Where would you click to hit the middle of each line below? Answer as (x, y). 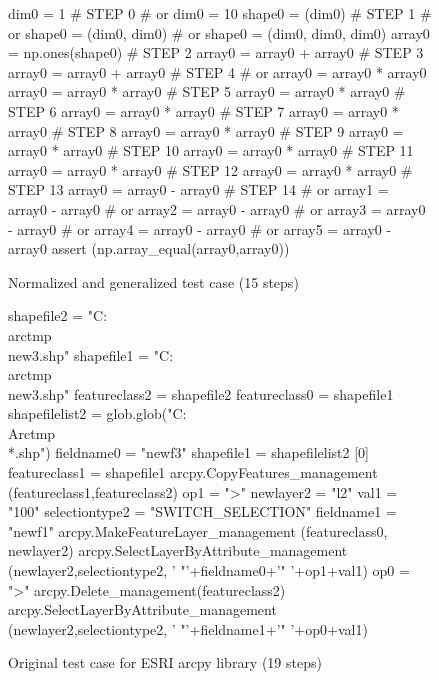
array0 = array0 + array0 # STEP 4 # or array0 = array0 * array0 (217, 71)
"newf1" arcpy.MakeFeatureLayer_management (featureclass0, (198, 530)
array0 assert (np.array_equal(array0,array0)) (149, 248)
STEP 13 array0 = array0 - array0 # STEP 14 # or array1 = (198, 189)
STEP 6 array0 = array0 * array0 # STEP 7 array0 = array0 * (203, 110)
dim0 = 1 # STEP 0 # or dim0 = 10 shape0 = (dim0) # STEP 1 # (220, 13)
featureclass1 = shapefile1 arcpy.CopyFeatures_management (193, 472)
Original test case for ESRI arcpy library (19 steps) (165, 662)
